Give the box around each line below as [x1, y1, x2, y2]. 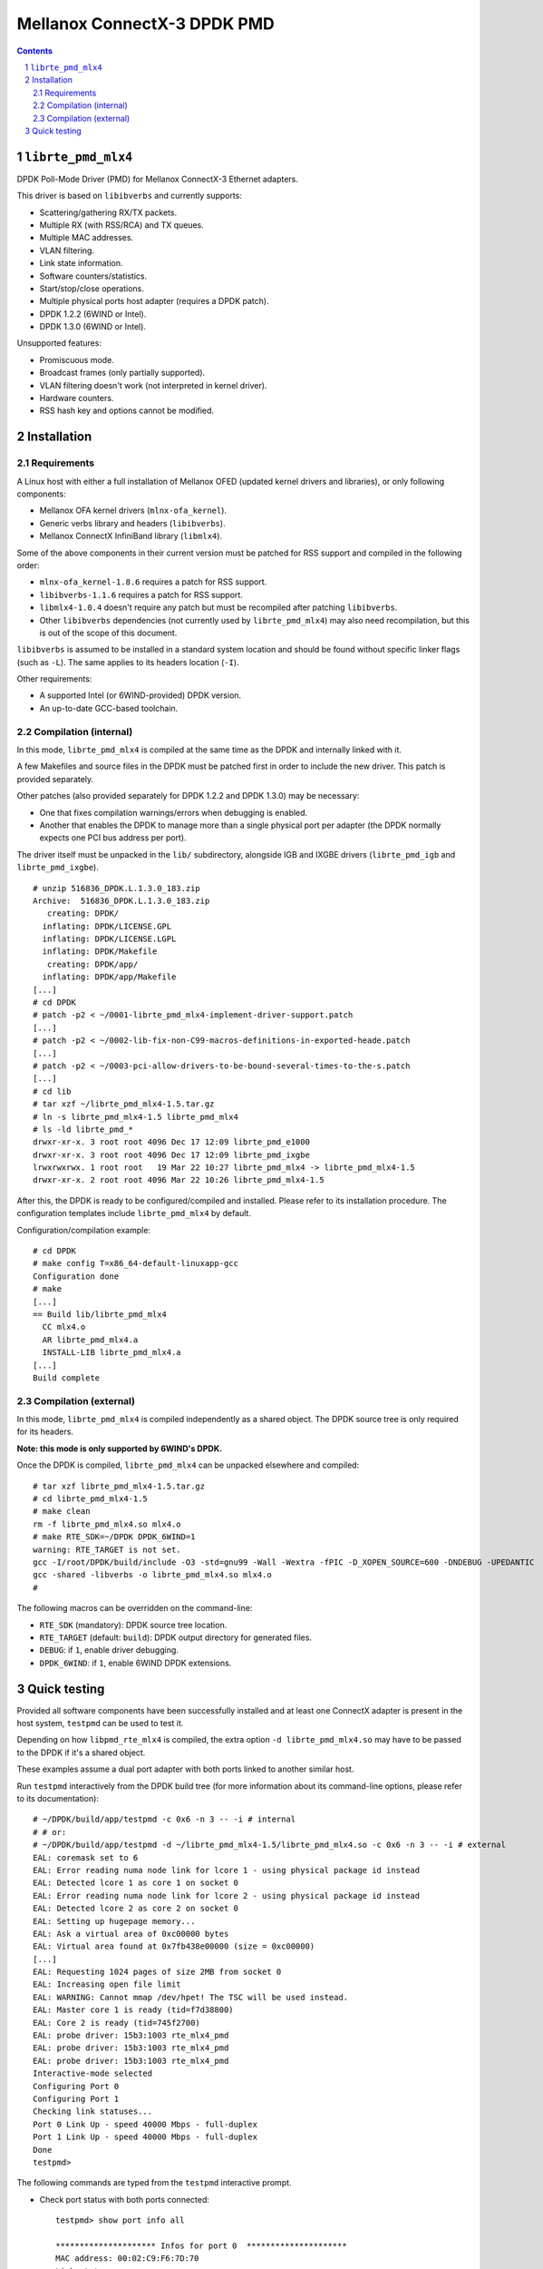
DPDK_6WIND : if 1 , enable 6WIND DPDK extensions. [39, 1657, 232, 1668]
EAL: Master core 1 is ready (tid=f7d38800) [33, 2005, 235, 2015]
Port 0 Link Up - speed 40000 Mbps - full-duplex [33, 2119, 258, 2129]
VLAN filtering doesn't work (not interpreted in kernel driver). [39, 379, 267, 390]
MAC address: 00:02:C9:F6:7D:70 [55, 2254, 199, 2264]
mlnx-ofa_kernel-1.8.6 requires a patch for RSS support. [39, 576, 267, 587]
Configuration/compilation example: [16, 1224, 151, 1235]
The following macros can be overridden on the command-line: [16, 1603, 253, 1614]
